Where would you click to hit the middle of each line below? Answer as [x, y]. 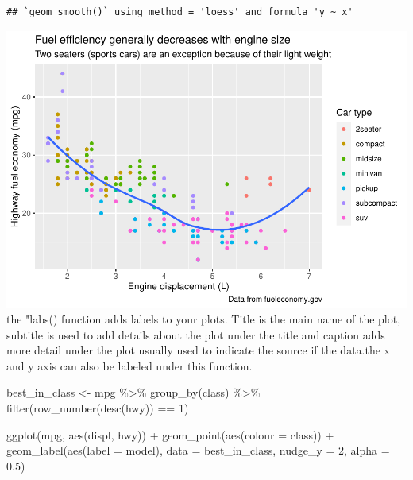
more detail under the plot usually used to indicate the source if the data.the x [198, 350]
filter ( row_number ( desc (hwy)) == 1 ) [98, 408]
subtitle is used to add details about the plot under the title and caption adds [196, 334]
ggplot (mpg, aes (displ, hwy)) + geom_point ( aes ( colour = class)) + [170, 434]
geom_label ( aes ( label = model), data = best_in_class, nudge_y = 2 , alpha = [198, 450]
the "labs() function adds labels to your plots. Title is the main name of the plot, [204, 319]
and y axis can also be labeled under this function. [129, 365]
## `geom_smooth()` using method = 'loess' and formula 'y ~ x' [180, 12]
